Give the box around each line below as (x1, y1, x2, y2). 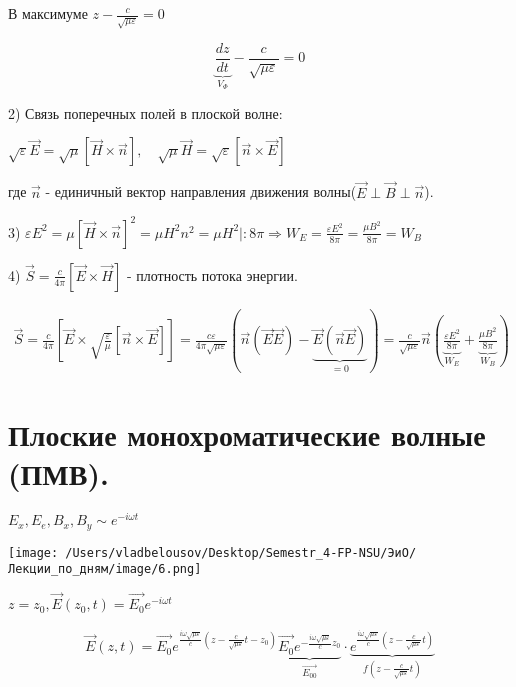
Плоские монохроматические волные (8, 413, 486, 454)
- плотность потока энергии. (126, 264, 298, 285)
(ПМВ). (8, 453, 109, 494)
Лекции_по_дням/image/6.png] (8, 562, 202, 577)
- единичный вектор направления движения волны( (45, 181, 357, 202)
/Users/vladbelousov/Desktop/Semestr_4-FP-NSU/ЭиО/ (65, 545, 417, 560)
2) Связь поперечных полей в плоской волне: (8, 102, 283, 123)
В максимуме (8, 3, 88, 23)
